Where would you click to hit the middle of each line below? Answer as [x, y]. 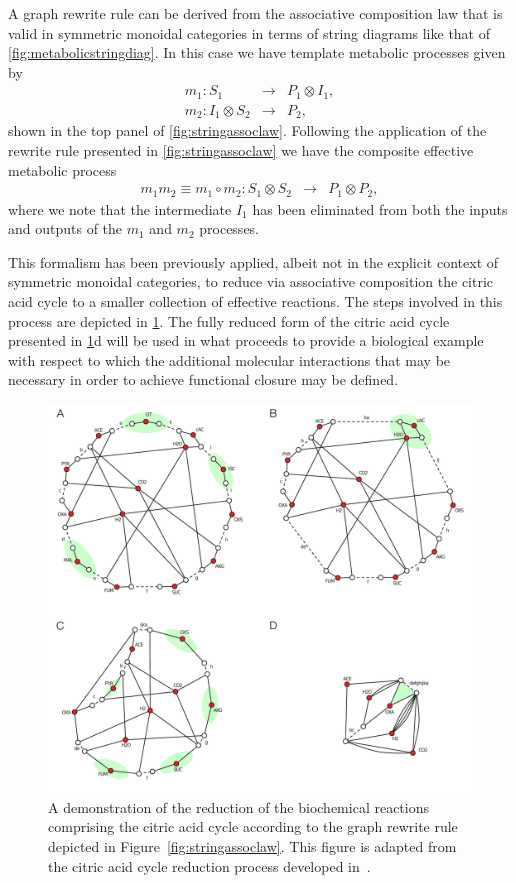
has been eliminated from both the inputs [380, 208]
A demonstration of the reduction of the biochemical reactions [238, 806]
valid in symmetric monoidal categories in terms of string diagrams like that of [249, 32]
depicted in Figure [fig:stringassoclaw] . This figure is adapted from [252, 845]
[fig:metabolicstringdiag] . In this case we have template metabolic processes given [257, 52]
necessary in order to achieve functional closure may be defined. [203, 379]
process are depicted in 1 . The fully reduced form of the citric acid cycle [229, 320]
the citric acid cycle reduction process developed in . [209, 865]
